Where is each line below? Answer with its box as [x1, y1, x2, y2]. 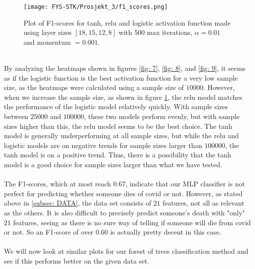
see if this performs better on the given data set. [4, 255, 149, 266]
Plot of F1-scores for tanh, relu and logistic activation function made [24, 17, 231, 28]
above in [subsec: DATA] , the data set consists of [4, 198, 151, 208]
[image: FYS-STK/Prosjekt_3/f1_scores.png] [24, 3, 168, 10]
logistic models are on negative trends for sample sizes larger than [4, 140, 202, 150]
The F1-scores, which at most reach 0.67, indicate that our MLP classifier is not [4, 179, 245, 189]
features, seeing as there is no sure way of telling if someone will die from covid [13, 217, 251, 227]
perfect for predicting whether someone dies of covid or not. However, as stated [4, 188, 243, 198]
